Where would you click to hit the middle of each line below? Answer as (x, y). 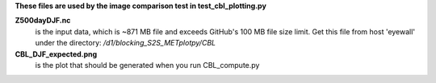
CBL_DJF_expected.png (56, 54)
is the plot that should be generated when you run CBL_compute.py (147, 65)
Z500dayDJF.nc (43, 21)
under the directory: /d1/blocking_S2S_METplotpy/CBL (126, 43)
